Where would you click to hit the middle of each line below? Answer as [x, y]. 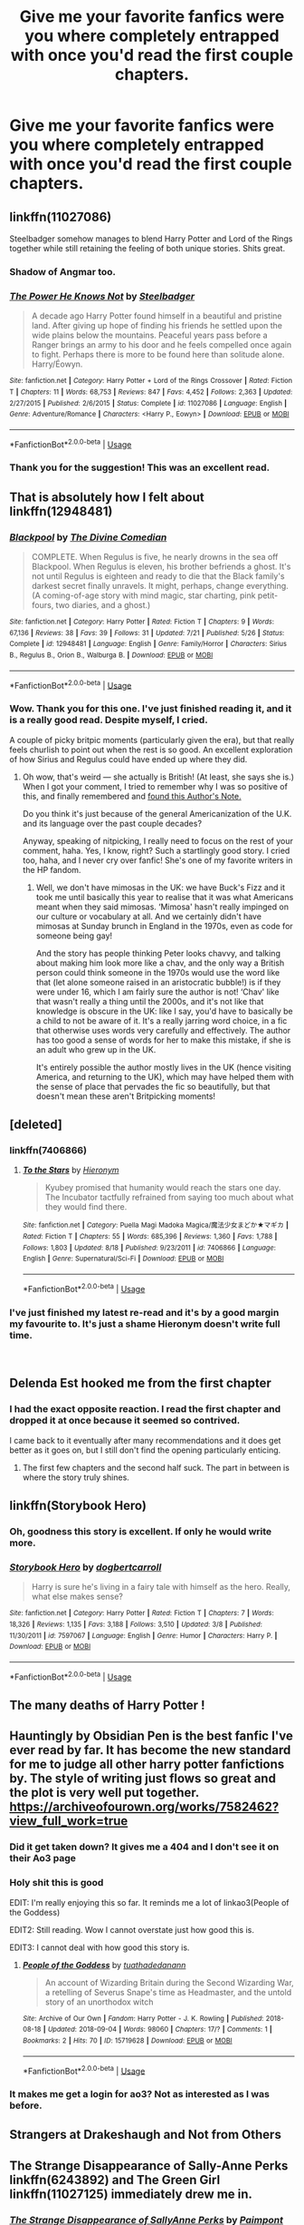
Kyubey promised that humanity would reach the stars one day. [163, 1188]
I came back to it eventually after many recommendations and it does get [145, 1440]
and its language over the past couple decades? [112, 823]
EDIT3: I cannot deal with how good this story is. [100, 1947]
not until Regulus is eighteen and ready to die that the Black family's [158, 576]
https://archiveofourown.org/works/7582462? [144, 1807]
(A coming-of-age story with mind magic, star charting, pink [143, 595]
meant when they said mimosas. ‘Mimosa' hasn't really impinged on [162, 907]
